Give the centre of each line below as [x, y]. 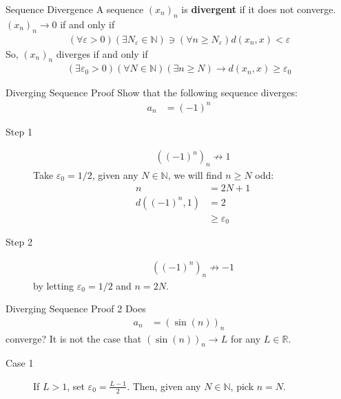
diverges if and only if [102, 53]
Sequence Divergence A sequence [75, 9]
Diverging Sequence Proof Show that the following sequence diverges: [152, 93]
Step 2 [19, 242]
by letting [54, 285]
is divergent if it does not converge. [259, 9]
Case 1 [20, 363]
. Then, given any [164, 386]
